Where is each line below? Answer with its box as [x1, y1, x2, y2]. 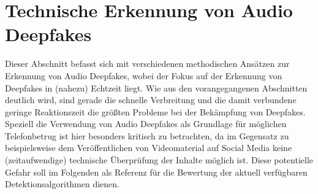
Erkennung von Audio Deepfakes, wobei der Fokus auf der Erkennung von [5, 69, 282, 82]
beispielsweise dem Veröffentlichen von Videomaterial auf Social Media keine [5, 141, 292, 154]
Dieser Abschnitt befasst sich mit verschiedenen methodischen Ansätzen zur [5, 57, 290, 70]
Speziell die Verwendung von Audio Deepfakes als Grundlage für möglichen [5, 117, 287, 130]
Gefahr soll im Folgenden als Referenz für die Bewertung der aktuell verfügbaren [5, 165, 308, 178]
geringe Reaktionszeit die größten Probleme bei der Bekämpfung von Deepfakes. [5, 105, 306, 118]
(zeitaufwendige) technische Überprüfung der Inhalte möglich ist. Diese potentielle [5, 153, 313, 166]
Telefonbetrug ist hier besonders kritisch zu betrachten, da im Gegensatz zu [5, 129, 289, 142]
